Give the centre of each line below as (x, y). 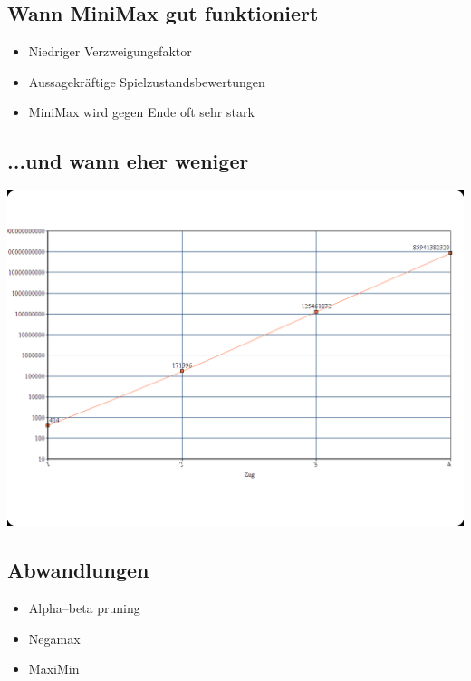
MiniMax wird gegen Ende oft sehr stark (141, 112)
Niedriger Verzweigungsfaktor (110, 51)
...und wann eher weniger (128, 161)
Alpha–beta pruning (84, 608)
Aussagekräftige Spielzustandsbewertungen (147, 81)
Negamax (54, 638)
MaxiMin (54, 669)
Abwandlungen (78, 570)
